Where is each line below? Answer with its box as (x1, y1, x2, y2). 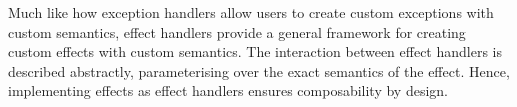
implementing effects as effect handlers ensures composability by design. (8, 80, 449, 101)
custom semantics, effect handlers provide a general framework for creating (8, 21, 466, 42)
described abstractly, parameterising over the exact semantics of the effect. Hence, (8, 60, 510, 81)
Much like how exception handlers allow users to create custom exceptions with (8, 2, 494, 22)
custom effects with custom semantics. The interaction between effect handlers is (8, 41, 503, 62)
